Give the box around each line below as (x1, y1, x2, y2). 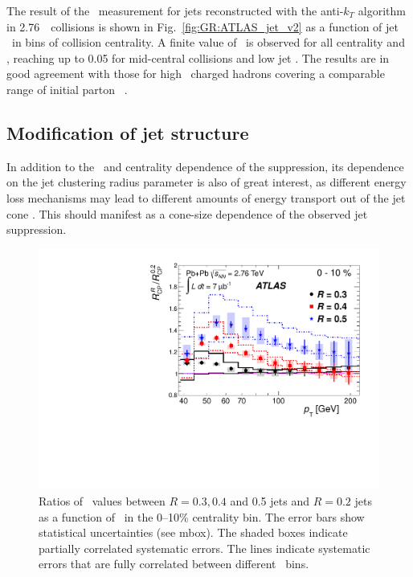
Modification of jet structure (6, 120, 249, 145)
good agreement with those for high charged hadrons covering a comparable (6, 65, 385, 82)
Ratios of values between (39, 492, 166, 509)
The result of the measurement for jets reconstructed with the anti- (6, 2, 344, 18)
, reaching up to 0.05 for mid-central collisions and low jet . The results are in (6, 49, 390, 66)
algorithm (358, 2, 406, 18)
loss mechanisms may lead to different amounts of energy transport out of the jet (6, 189, 406, 206)
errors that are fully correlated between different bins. (39, 555, 309, 572)
